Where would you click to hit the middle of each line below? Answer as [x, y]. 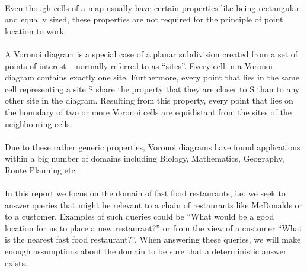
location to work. [36, 30]
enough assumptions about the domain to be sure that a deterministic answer [146, 251]
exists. [16, 262]
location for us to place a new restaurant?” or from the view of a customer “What [154, 228]
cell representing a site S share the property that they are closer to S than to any [152, 88]
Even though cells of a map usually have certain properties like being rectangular [152, 7]
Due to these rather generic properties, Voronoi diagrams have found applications [153, 146]
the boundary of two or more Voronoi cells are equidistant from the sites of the [148, 112]
